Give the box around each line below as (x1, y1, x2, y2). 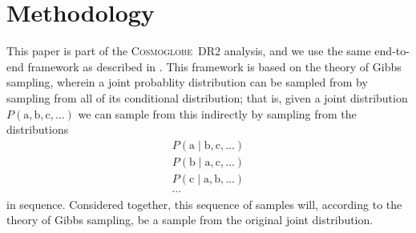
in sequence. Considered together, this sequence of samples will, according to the (6, 195, 402, 212)
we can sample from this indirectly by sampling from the (78, 105, 357, 122)
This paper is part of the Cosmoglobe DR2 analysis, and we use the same (6, 42, 371, 59)
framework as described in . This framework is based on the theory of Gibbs (27, 58, 402, 74)
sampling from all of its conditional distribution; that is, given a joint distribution (6, 89, 408, 106)
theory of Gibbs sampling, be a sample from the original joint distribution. (6, 211, 374, 228)
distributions (6, 121, 69, 138)
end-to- (374, 42, 410, 59)
